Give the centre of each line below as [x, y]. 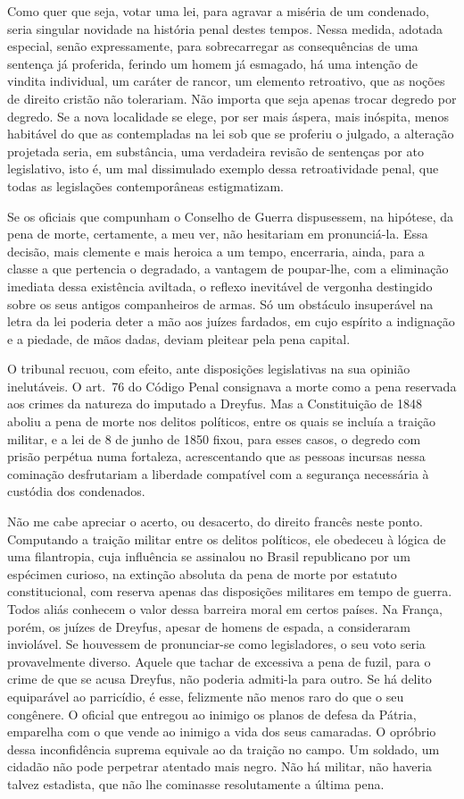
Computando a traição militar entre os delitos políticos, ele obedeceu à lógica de [227, 538]
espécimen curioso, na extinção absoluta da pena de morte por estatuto [202, 573]
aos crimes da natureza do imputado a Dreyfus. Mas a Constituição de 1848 [215, 404]
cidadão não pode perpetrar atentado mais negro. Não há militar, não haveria [220, 766]
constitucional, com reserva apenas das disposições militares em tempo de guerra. [230, 591]
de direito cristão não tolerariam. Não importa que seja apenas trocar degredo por [232, 98]
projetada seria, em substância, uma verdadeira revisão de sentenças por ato [215, 151]
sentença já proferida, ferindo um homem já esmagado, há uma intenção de [212, 63]
